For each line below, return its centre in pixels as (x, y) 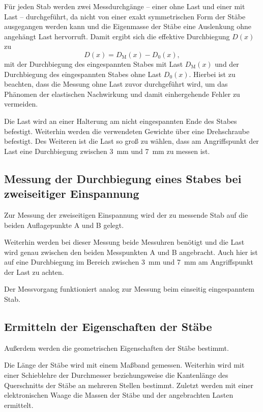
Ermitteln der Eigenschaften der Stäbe (108, 327)
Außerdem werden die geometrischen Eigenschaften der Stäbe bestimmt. (116, 347)
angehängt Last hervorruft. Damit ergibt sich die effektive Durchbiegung (117, 36)
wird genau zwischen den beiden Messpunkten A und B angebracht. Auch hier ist (131, 252)
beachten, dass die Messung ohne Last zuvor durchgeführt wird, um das (116, 84)
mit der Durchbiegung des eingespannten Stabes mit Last (94, 63)
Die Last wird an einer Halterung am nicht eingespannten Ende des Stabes (121, 121)
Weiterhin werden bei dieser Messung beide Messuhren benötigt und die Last (124, 242)
